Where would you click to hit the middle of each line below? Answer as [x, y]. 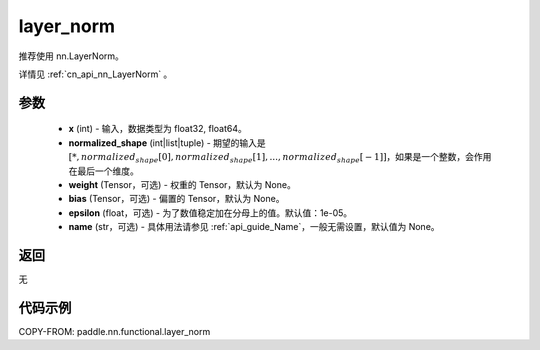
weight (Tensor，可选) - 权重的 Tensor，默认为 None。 [182, 184]
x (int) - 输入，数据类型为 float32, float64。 [157, 129]
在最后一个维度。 [103, 171]
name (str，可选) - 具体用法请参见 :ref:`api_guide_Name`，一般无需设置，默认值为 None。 [254, 227]
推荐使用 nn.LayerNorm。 [71, 56]
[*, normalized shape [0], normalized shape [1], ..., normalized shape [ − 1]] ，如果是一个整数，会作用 [280, 158]
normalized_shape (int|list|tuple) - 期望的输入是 [167, 142]
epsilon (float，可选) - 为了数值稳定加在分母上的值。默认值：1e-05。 [210, 212]
